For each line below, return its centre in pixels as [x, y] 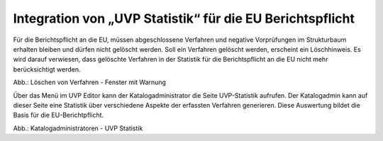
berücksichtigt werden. [47, 69]
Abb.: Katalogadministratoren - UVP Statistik [78, 128]
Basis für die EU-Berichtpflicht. [59, 115]
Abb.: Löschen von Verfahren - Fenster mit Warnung [90, 82]
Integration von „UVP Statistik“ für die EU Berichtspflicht [184, 18]
